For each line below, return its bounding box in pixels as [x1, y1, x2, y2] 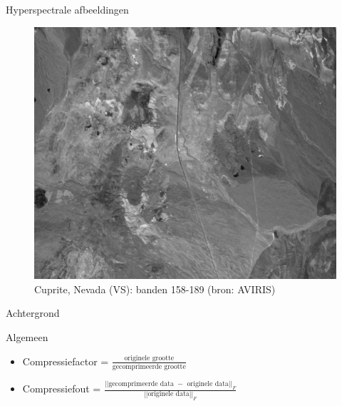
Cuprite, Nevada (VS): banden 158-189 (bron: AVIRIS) [34, 281, 276, 296]
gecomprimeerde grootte [112, 362, 186, 370]
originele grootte [124, 355, 175, 362]
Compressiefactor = [22, 353, 109, 368]
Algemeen [6, 329, 48, 344]
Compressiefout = [22, 381, 101, 396]
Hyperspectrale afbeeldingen [6, 2, 129, 16]
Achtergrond [6, 305, 60, 320]
